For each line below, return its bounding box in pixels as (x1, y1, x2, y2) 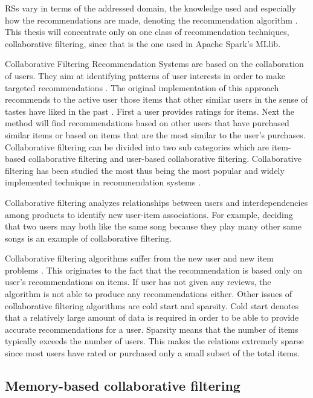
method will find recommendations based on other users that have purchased (5, 117, 289, 129)
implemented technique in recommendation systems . (5, 176, 201, 188)
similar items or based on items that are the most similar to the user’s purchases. (5, 128, 306, 141)
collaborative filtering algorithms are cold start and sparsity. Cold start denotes (5, 299, 299, 312)
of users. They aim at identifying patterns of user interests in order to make (5, 69, 285, 82)
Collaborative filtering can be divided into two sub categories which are (5, 140, 269, 153)
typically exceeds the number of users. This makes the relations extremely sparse (5, 335, 304, 347)
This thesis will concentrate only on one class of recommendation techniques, (5, 25, 289, 38)
